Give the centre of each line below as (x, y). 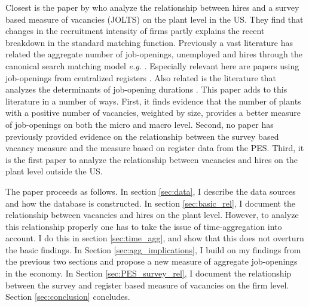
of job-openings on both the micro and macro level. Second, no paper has (140, 124)
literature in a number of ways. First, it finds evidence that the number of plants (153, 101)
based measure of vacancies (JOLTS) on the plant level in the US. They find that (154, 19)
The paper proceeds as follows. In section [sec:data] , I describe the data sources (151, 191)
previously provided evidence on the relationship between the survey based (142, 136)
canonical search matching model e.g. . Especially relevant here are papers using (152, 65)
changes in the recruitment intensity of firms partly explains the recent (135, 31)
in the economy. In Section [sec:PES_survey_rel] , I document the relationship (149, 273)
